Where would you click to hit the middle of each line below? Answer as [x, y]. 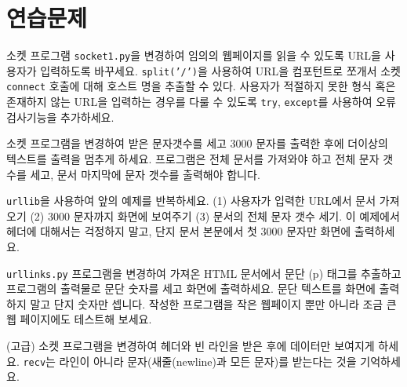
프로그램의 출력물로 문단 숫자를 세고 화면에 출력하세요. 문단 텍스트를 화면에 [191, 288]
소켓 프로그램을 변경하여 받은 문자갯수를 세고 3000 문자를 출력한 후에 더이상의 [197, 143]
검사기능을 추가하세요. [60, 117]
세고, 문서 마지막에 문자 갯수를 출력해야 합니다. [145, 174]
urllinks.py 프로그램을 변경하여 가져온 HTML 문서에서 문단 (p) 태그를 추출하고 [204, 273]
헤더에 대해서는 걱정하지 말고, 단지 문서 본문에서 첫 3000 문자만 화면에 [179, 231]
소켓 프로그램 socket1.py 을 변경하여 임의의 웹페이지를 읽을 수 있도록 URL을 [194, 55]
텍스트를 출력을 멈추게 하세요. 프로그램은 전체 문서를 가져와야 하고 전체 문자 [193, 158]
